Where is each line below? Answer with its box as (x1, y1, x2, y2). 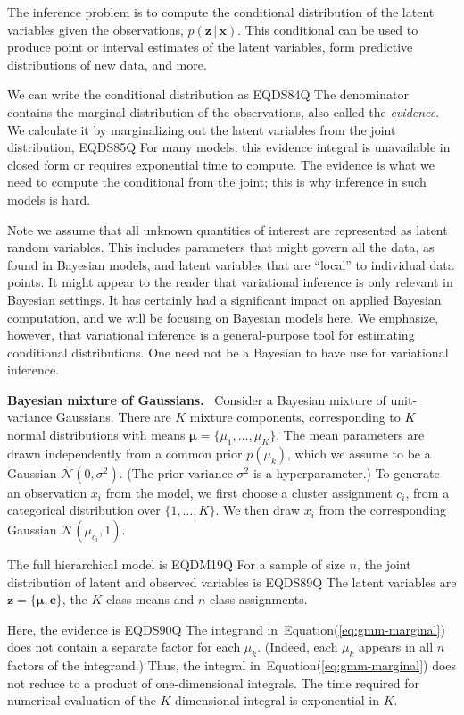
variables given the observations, (7, 20, 184, 38)
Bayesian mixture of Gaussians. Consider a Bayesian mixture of (7, 390, 386, 408)
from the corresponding (319, 500, 447, 519)
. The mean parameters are (276, 425, 425, 444)
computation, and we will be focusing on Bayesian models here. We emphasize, (7, 307, 439, 326)
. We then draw (215, 500, 300, 519)
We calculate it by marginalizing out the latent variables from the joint (7, 120, 396, 139)
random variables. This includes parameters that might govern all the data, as (7, 238, 435, 257)
